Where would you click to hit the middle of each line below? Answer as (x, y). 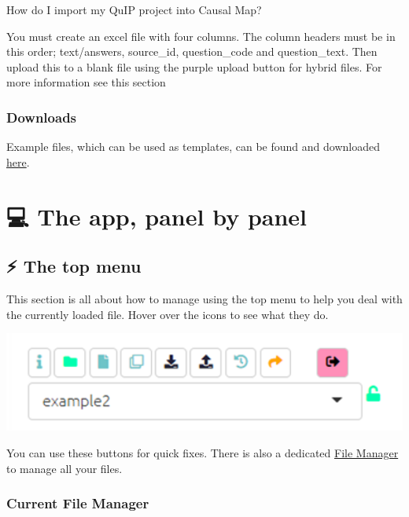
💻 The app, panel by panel (157, 216)
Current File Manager (78, 503)
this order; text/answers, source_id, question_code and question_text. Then (192, 51)
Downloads (42, 117)
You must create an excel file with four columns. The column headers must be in (201, 36)
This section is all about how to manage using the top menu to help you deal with (204, 298)
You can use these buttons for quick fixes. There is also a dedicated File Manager (203, 452)
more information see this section (86, 82)
